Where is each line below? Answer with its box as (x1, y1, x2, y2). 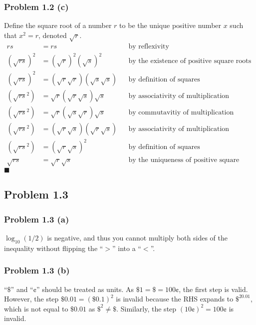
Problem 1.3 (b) (4, 264, 70, 276)
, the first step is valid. (179, 283, 248, 294)
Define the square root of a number (4, 20, 112, 30)
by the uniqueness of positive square (128, 156, 240, 164)
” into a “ (112, 242, 141, 253)
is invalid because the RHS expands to (116, 293, 234, 304)
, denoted (38, 29, 67, 40)
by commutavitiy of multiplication (128, 108, 234, 116)
